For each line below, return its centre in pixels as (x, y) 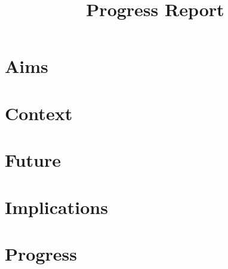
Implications (56, 207)
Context (39, 113)
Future (33, 160)
